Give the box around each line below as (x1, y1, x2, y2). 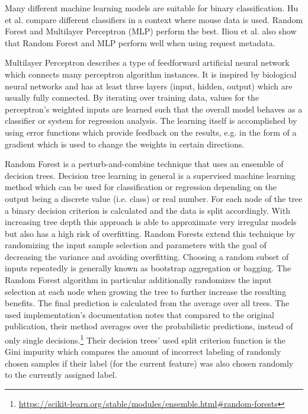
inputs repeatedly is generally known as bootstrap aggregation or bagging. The (5, 262, 291, 274)
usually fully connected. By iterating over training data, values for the (5, 91, 259, 104)
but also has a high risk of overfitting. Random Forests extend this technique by (5, 227, 296, 239)
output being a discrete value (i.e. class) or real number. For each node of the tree (5, 192, 303, 204)
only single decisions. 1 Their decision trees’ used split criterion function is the (5, 332, 286, 346)
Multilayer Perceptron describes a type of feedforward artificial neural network (5, 56, 290, 69)
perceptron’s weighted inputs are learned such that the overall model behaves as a (5, 102, 303, 115)
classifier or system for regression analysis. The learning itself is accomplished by (5, 114, 297, 127)
